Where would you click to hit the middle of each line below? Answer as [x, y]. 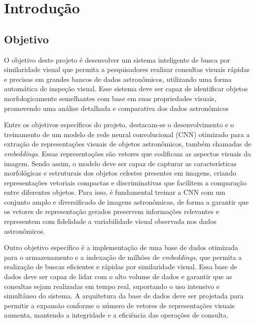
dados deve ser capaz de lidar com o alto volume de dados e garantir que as [118, 276]
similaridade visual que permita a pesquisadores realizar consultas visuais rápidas [127, 69]
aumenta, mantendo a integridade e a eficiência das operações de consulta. [116, 315]
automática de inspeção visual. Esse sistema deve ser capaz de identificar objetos [126, 89]
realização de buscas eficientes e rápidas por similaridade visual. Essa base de [121, 267]
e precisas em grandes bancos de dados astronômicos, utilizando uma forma [118, 79]
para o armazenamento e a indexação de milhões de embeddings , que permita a [123, 257]
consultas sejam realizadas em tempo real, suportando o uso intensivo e [112, 286]
